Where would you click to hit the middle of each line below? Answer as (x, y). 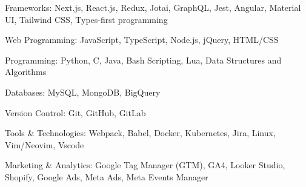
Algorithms (26, 72)
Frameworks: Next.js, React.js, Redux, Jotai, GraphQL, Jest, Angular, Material (153, 7)
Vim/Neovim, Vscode (45, 144)
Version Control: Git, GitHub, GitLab (75, 112)
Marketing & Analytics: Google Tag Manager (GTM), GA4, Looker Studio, (145, 165)
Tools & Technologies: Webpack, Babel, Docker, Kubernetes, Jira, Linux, (140, 133)
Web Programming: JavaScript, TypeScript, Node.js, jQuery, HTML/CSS (142, 40)
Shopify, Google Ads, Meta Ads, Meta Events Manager (107, 176)
